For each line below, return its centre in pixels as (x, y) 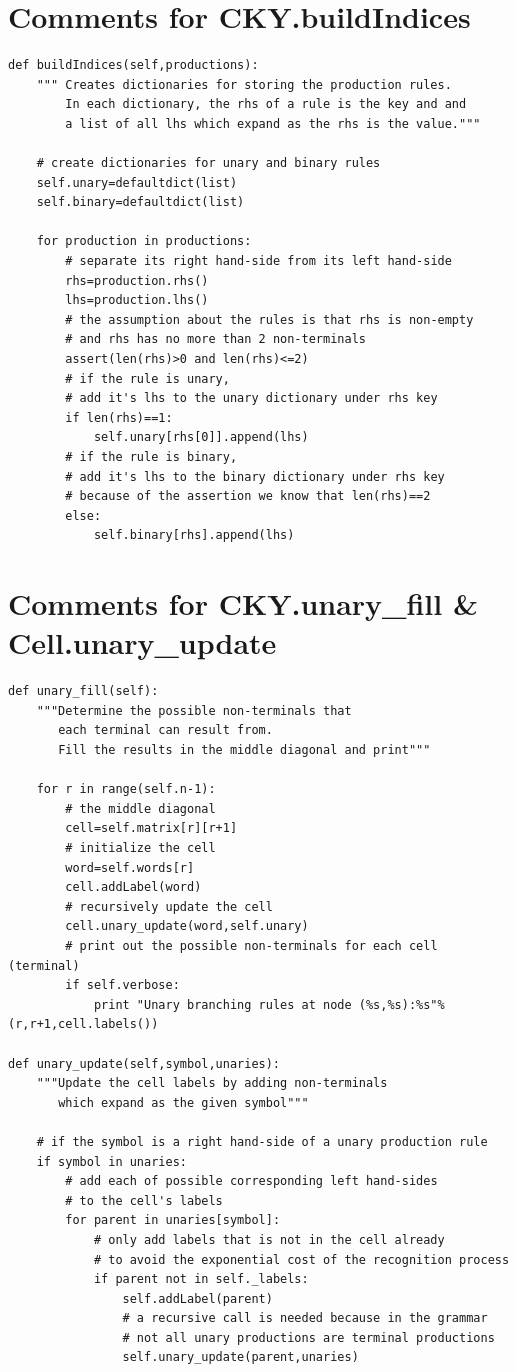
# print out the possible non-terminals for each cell (251, 946)
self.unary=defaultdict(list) (137, 182)
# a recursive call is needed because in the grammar (305, 1318)
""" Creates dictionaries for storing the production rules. (244, 84)
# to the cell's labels (144, 1200)
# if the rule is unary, (147, 378)
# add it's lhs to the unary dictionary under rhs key (251, 398)
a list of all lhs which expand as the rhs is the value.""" (273, 123)
